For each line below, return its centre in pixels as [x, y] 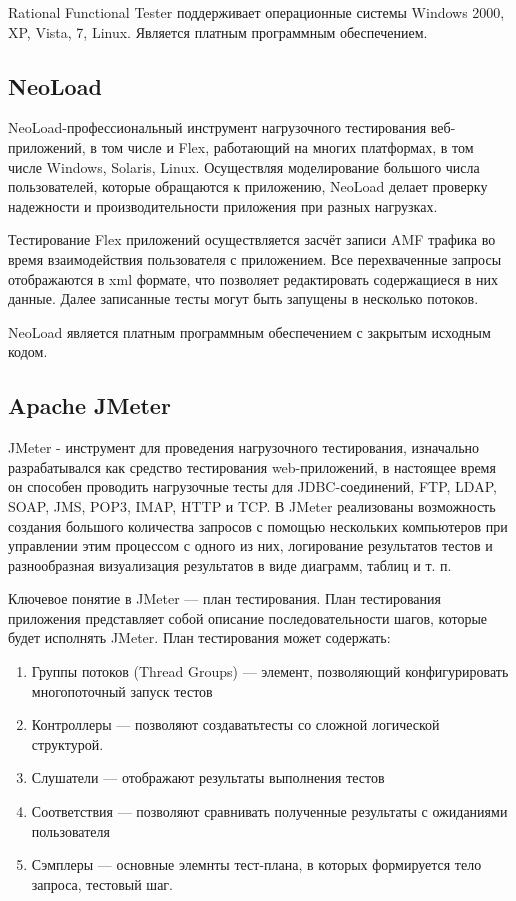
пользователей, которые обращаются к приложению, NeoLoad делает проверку [248, 186]
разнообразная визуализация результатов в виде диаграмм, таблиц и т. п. [230, 564]
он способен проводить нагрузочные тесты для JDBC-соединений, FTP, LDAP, [252, 486]
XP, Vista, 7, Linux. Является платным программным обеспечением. [218, 31]
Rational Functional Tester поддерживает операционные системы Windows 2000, [256, 12]
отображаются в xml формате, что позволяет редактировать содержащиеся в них [253, 278]
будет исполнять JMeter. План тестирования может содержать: [199, 637]
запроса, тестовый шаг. [102, 883]
